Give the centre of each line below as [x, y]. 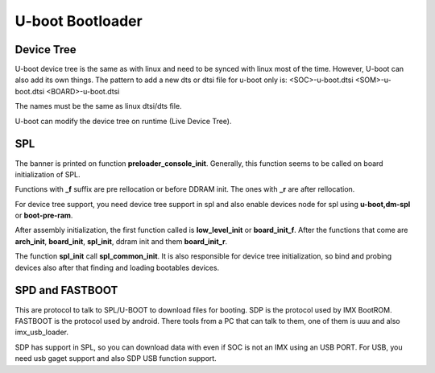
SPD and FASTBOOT [66, 290]
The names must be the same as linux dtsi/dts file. [98, 106]
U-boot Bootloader [79, 21]
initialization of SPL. [48, 174]
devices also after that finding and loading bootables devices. [117, 267]
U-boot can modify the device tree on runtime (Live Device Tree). [124, 121]
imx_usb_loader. [41, 332]
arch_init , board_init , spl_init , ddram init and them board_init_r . [121, 241]
